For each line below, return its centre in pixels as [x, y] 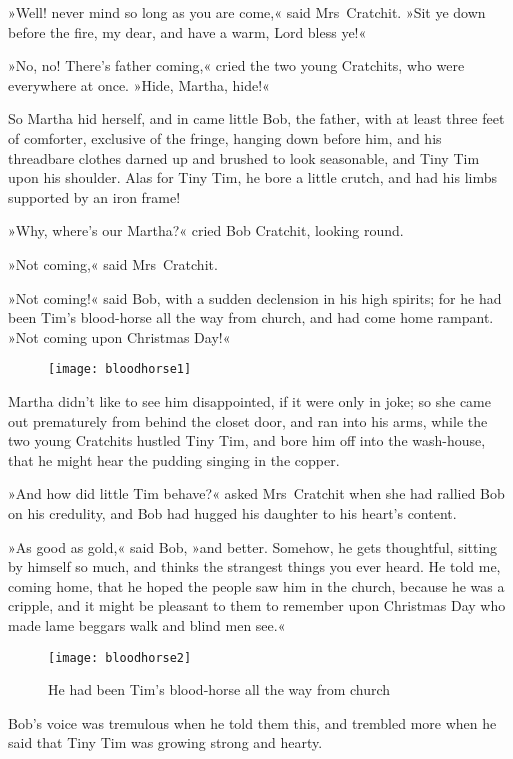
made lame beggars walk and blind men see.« [147, 624]
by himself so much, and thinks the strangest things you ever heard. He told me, [254, 566]
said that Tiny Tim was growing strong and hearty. [165, 742]
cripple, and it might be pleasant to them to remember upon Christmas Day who [257, 605]
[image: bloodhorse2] [120, 657]
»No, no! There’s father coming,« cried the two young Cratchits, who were [236, 65]
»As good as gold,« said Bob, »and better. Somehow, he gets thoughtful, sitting [253, 546]
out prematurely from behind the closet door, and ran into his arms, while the [248, 420]
